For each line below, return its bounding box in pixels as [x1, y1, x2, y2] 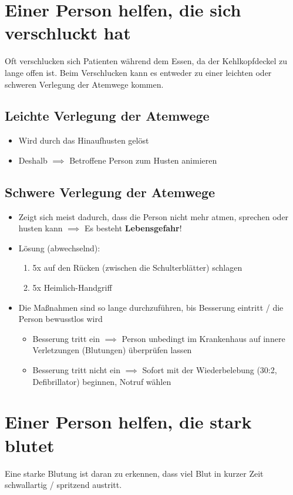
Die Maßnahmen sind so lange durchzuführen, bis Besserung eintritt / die [18, 301, 284, 313]
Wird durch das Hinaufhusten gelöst [18, 134, 149, 147]
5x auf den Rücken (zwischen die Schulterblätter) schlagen [32, 261, 243, 274]
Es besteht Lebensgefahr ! [85, 222, 182, 234]
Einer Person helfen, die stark [5, 410, 252, 434]
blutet [5, 433, 55, 457]
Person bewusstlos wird [18, 313, 103, 325]
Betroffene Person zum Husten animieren [69, 154, 217, 166]
